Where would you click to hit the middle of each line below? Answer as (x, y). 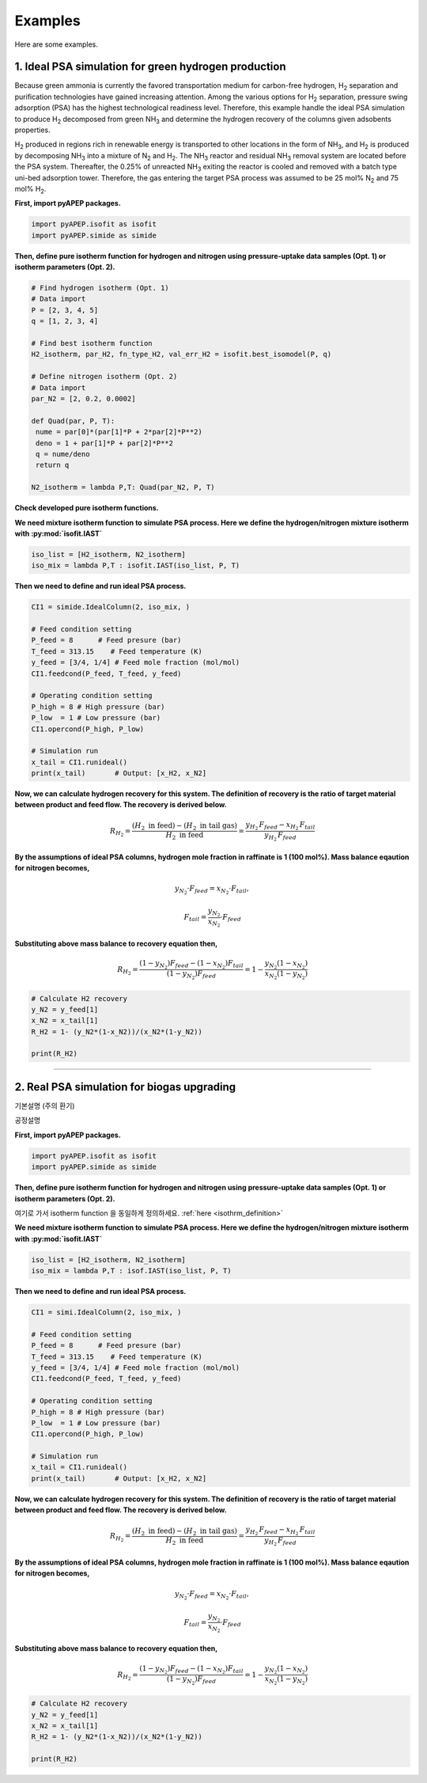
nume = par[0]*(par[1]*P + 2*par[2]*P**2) (119, 432)
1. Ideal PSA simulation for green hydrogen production (150, 67)
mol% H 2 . (30, 190)
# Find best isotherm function (92, 343)
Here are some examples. (57, 44)
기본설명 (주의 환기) (45, 1106)
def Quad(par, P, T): (73, 421)
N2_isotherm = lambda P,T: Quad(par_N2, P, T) (123, 487)
